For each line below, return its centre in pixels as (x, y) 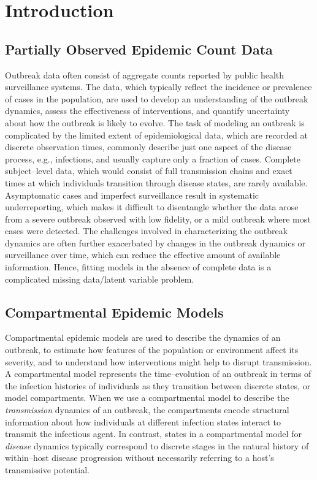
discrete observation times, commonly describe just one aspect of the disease (148, 147)
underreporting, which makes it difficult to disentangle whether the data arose (152, 207)
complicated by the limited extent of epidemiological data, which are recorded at (156, 135)
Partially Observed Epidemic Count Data (139, 49)
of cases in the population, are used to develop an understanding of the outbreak (157, 98)
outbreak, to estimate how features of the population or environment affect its (152, 350)
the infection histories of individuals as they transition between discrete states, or (158, 385)
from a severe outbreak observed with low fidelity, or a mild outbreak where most (158, 219)
